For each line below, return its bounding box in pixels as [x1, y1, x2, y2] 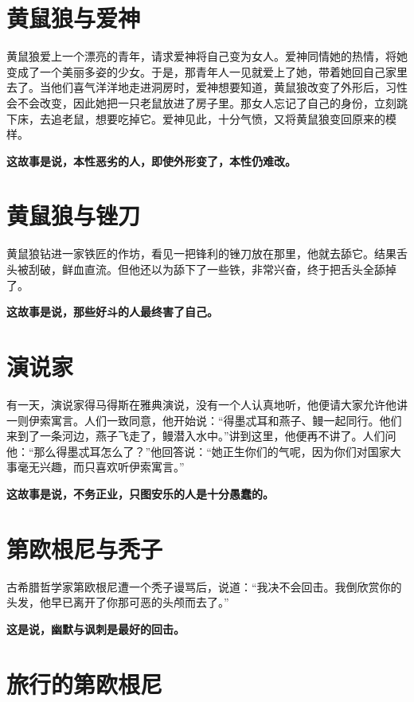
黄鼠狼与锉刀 [6, 199, 141, 232]
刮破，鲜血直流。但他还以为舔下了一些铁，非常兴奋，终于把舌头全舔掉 [28, 261, 396, 277]
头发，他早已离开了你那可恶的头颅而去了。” [6, 594, 229, 610]
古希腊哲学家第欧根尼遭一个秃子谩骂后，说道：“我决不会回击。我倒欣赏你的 [6, 578, 402, 595]
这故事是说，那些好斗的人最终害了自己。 [6, 303, 218, 320]
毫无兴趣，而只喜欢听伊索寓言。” [17, 458, 185, 475]
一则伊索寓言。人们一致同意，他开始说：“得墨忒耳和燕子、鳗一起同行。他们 [6, 411, 402, 428]
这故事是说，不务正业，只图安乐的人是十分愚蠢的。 [6, 485, 274, 501]
